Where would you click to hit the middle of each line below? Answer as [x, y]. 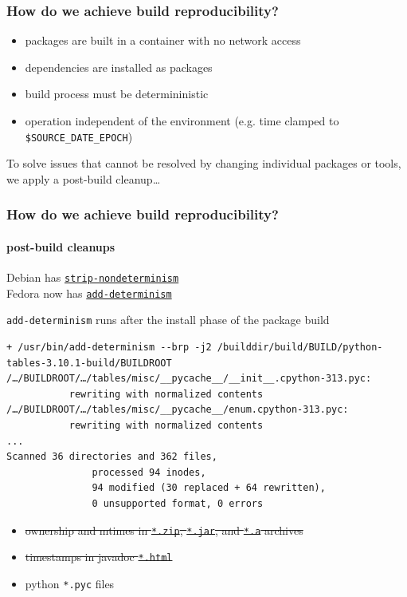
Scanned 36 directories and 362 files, [112, 457]
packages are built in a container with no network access [163, 40]
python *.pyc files [70, 583]
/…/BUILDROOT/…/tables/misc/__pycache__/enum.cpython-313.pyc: [178, 410]
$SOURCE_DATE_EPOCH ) [79, 136]
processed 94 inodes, [149, 472]
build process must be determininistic [117, 94]
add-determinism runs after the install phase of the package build [168, 320]
